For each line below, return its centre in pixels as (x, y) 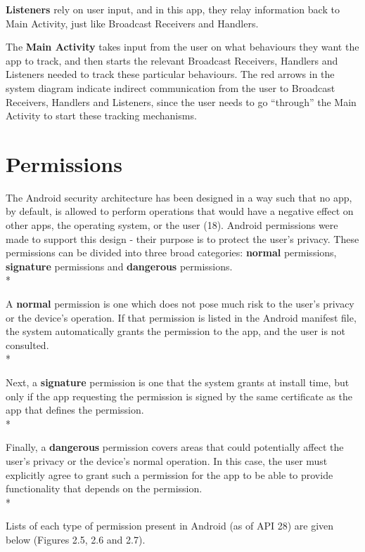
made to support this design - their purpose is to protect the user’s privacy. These (182, 238)
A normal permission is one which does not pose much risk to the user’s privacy (180, 304)
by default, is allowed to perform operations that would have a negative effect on (180, 211)
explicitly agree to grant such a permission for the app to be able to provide (169, 474)
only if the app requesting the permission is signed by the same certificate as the (179, 396)
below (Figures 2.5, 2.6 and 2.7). (76, 539)
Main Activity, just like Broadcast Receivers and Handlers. (132, 23)
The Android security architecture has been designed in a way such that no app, (179, 197)
